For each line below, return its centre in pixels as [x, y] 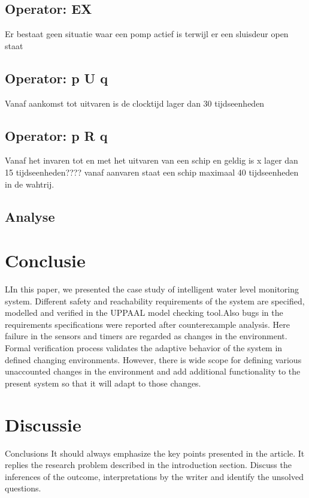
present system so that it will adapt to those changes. [103, 383]
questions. [23, 488]
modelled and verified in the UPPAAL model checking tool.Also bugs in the [144, 313]
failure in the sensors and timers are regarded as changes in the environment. [146, 336]
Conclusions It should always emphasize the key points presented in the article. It [155, 453]
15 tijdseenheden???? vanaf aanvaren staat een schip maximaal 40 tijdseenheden [152, 172]
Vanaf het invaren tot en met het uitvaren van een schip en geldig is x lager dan [152, 160]
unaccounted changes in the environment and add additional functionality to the [153, 371]
